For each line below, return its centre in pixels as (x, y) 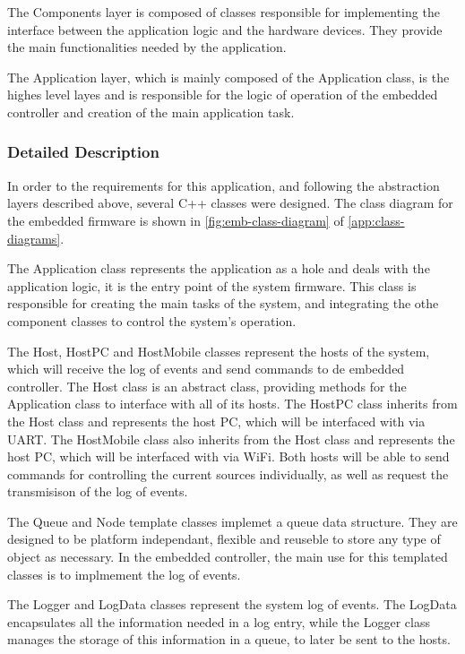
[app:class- (376, 220)
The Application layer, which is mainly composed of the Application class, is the (228, 77)
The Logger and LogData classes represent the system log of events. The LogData (232, 604)
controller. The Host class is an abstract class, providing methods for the (207, 386)
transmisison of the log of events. (98, 491)
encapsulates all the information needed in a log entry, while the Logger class (219, 621)
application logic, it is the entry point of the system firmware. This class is (212, 285)
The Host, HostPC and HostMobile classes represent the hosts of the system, (219, 351)
